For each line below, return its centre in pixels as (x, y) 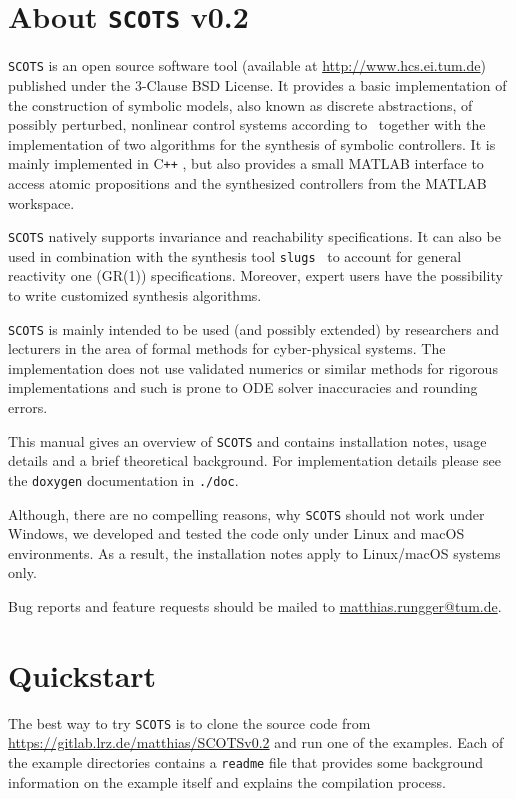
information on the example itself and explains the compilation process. (227, 781)
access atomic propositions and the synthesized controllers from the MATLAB (247, 182)
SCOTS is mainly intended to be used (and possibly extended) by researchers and (253, 328)
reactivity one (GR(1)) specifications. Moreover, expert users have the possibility (255, 275)
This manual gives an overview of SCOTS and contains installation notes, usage (247, 440)
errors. (28, 407)
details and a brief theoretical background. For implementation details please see (254, 460)
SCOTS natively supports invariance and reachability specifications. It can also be (254, 236)
